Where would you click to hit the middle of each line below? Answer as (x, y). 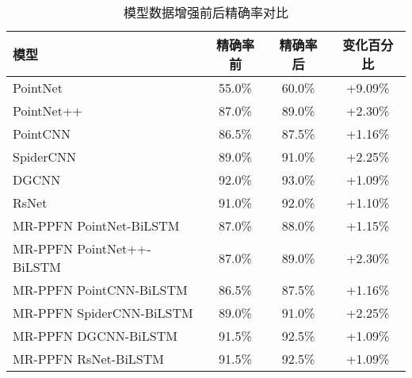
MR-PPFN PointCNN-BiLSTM (100, 290)
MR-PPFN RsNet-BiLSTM (88, 359)
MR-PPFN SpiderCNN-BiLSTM (103, 313)
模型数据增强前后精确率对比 (206, 12)
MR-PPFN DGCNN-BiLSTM (95, 336)
